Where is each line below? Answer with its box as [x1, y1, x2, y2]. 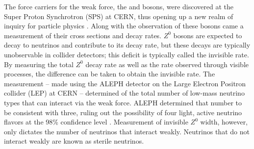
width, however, [200, 117, 248, 127]
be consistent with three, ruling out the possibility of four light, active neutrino [4, 107, 242, 117]
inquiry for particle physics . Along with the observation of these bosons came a [4, 21, 244, 31]
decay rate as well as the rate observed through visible [85, 59, 249, 69]
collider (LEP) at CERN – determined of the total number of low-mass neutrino [4, 88, 245, 98]
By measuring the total [4, 59, 74, 69]
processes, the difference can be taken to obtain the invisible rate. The [4, 69, 215, 79]
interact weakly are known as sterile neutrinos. [4, 136, 144, 146]
